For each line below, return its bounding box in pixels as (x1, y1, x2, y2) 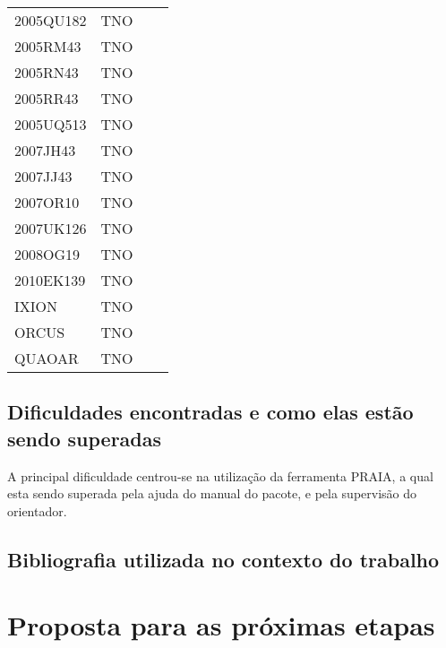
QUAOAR (14, 348, 79, 368)
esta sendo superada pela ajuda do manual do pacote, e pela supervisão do (7, 484, 417, 503)
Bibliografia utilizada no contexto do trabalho (7, 545, 440, 573)
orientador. (7, 501, 67, 520)
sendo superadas (7, 424, 162, 452)
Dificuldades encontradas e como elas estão (7, 398, 414, 426)
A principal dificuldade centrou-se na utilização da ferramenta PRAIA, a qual (7, 466, 433, 485)
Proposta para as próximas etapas (7, 607, 435, 644)
